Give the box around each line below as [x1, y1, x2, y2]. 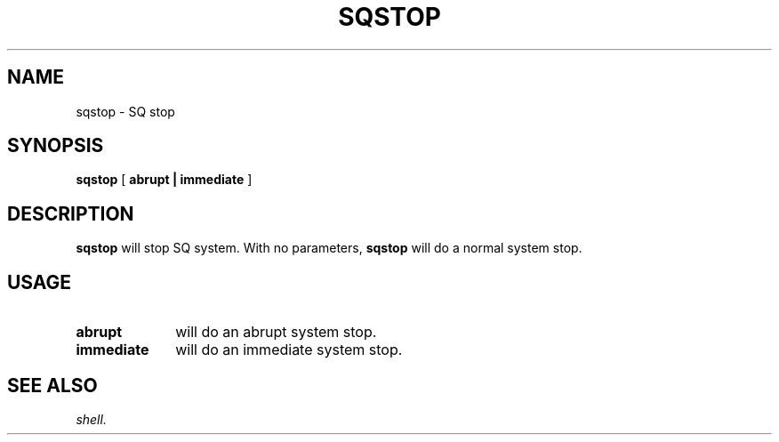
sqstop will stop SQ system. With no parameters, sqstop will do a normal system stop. [76, 240, 582, 256]
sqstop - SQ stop [76, 103, 175, 119]
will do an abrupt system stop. [175, 323, 377, 342]
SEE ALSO [7, 374, 98, 397]
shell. [76, 411, 107, 427]
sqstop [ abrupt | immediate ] [76, 172, 253, 188]
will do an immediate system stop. [175, 341, 403, 359]
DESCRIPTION [7, 202, 134, 225]
